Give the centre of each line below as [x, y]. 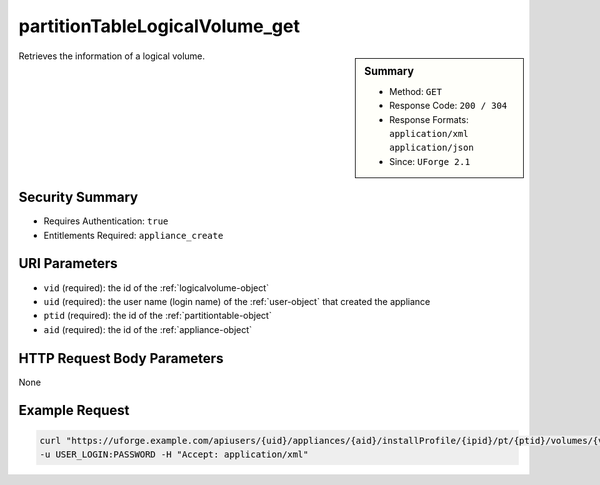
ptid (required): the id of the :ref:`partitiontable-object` [157, 316]
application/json [431, 148]
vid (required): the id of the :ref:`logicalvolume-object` [156, 287]
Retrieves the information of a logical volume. [111, 56]
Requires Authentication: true [106, 221]
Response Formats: [429, 119]
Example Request [74, 410]
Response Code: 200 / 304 [448, 106]
